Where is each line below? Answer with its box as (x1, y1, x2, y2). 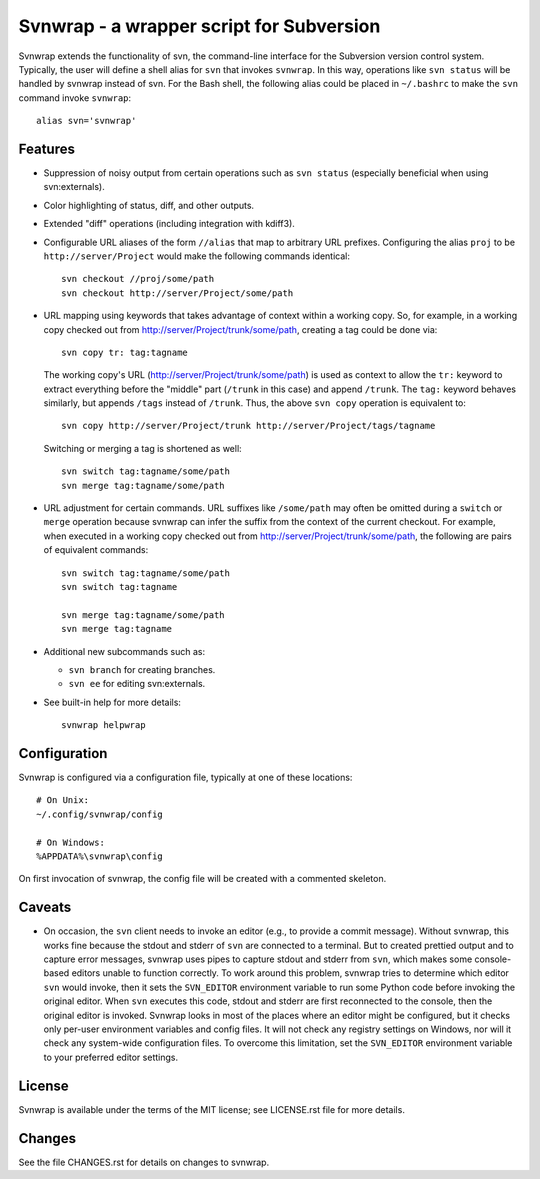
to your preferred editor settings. (43, 1051, 179, 1063)
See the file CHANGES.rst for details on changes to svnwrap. (18, 1156, 270, 1168)
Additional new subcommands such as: (43, 645, 205, 657)
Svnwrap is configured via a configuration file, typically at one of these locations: (18, 771, 353, 784)
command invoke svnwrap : (18, 91, 132, 104)
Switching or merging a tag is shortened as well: (43, 442, 242, 454)
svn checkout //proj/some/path (61, 273, 215, 285)
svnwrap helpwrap (61, 720, 146, 731)
